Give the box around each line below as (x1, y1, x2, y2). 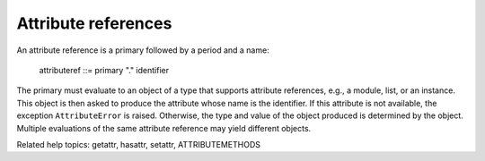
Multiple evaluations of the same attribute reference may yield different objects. (16, 123, 312, 133)
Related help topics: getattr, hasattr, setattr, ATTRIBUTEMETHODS (16, 139, 260, 149)
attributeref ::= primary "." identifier (39, 64, 170, 75)
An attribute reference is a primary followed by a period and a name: (16, 45, 269, 55)
